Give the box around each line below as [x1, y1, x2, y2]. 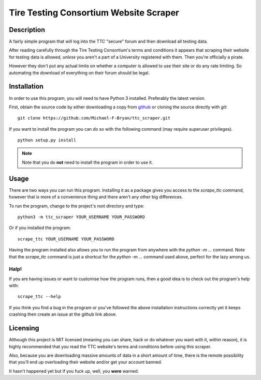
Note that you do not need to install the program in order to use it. [22, 159, 153, 165]
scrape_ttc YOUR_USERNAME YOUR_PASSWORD [17, 236, 115, 242]
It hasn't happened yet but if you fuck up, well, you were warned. [9, 368, 139, 374]
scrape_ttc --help [17, 294, 61, 300]
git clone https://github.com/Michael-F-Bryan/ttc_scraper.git [17, 115, 171, 121]
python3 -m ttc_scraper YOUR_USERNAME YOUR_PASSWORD [17, 214, 145, 220]
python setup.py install [17, 137, 76, 143]
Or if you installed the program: [9, 225, 71, 231]
